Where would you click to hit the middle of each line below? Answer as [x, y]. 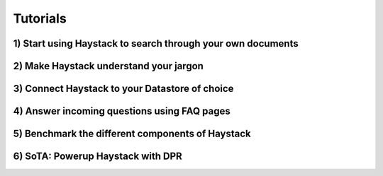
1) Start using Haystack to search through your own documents [156, 43]
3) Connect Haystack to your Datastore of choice [123, 89]
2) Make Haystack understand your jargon [108, 66]
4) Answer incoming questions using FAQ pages [122, 111]
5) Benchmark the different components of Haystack [132, 134]
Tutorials [40, 18]
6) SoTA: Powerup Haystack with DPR [98, 157]
